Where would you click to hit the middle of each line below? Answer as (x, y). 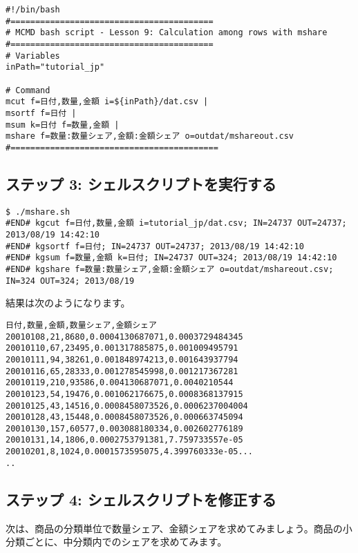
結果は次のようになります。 (68, 303)
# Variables (33, 56)
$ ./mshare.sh (38, 212)
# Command (28, 90)
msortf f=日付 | (41, 113)
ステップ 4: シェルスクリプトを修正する (141, 499)
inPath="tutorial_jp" (55, 67)
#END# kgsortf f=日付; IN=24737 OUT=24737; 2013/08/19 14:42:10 (155, 246)
